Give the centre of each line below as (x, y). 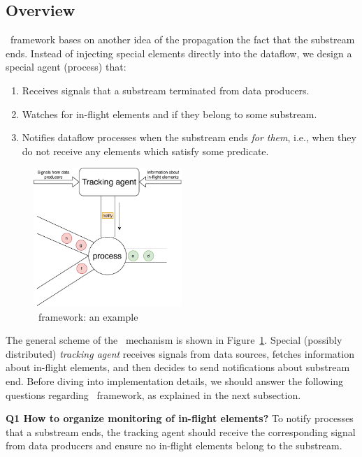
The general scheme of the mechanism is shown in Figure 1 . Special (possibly (174, 340)
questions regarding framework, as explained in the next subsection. (153, 394)
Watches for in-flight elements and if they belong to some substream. (169, 114)
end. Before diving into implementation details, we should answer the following (175, 380)
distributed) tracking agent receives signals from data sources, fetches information (180, 353)
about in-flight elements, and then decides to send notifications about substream (178, 367)
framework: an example (88, 316)
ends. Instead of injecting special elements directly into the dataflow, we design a (179, 53)
